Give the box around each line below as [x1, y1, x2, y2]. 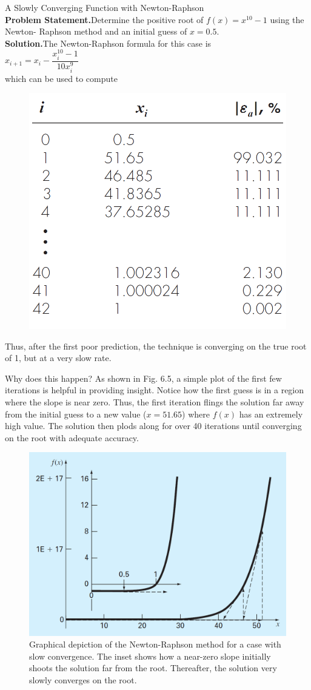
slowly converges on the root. [29, 674, 137, 686]
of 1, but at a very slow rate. [5, 351, 112, 364]
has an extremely [239, 407, 303, 420]
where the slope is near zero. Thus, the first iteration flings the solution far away [5, 396, 304, 408]
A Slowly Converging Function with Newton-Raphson [5, 1, 204, 13]
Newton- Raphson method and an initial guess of [5, 25, 187, 38]
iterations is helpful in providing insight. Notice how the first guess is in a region [5, 384, 304, 396]
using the [270, 13, 304, 25]
